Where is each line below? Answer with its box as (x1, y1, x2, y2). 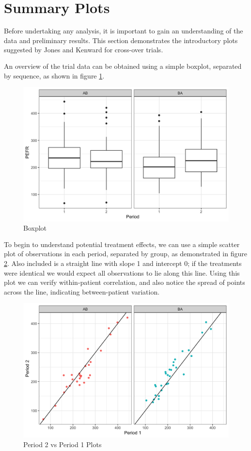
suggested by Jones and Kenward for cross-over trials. (4, 45, 163, 55)
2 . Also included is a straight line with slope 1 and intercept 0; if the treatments (4, 258, 242, 268)
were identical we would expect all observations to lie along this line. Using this (4, 267, 240, 278)
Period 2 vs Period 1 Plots (23, 439, 102, 450)
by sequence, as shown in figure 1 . (4, 70, 105, 80)
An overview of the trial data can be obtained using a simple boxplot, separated (4, 61, 242, 71)
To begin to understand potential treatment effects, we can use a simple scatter (4, 239, 240, 249)
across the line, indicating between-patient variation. (4, 286, 160, 296)
